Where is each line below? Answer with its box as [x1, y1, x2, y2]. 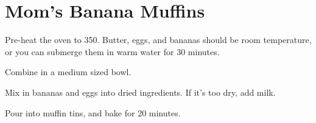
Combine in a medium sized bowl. [5, 65, 132, 78]
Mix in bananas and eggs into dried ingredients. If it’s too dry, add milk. [5, 85, 276, 98]
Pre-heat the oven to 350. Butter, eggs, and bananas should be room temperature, [5, 33, 312, 46]
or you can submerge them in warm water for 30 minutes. [5, 45, 220, 58]
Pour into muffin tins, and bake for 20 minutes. [5, 106, 181, 119]
